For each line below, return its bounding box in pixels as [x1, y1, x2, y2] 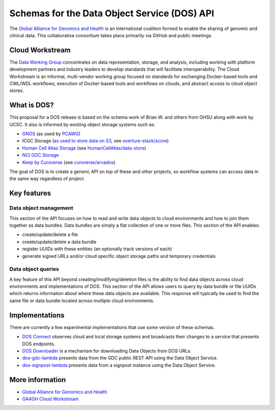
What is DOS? [9, 101, 54, 109]
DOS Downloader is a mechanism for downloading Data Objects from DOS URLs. [22, 347, 192, 354]
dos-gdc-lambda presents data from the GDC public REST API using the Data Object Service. [22, 355, 218, 361]
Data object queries [9, 266, 60, 273]
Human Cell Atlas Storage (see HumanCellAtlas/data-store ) [22, 145, 146, 151]
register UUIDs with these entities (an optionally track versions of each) [22, 246, 172, 252]
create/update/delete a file [22, 231, 78, 238]
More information [9, 375, 66, 384]
